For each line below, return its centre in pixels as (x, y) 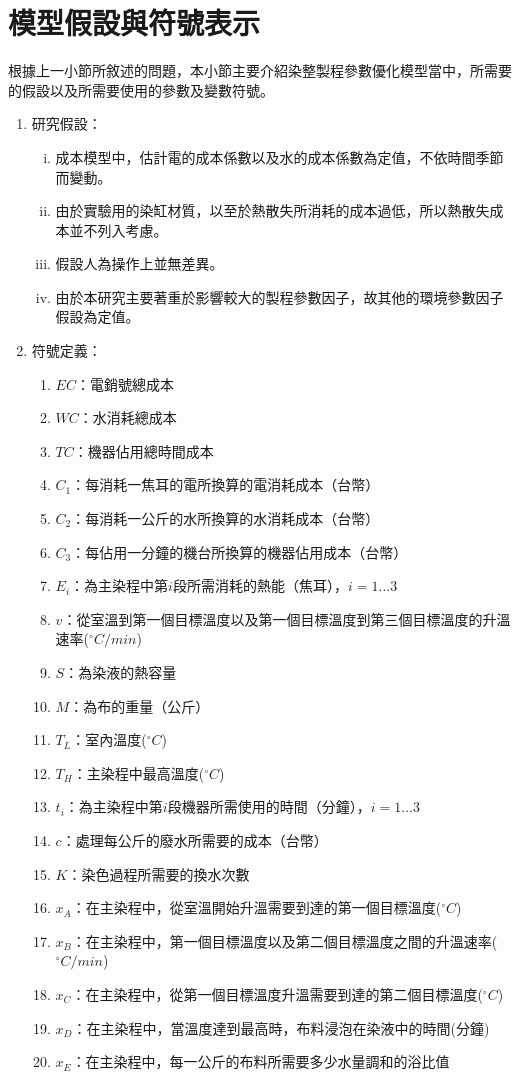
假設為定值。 (97, 316)
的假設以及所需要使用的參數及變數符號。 (141, 89)
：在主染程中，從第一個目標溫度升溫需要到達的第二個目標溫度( (277, 993)
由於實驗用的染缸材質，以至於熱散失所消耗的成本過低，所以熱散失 (272, 210)
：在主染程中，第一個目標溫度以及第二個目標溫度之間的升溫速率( (284, 940)
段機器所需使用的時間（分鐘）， (269, 806)
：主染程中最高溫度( (138, 772)
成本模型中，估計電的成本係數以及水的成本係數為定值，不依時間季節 (279, 156)
